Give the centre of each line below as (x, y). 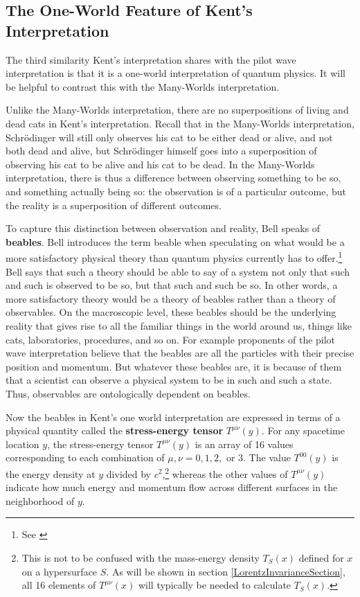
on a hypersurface (60, 571)
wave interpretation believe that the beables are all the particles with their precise (180, 353)
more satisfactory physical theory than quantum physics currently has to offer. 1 (174, 257)
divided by (129, 473)
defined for (321, 557)
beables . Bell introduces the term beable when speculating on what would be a (175, 241)
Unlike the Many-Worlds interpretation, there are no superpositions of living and (177, 110)
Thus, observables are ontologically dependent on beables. (128, 393)
